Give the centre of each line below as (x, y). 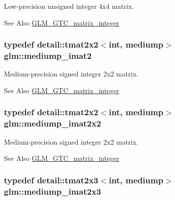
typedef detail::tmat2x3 (51, 180)
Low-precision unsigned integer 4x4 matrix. (69, 6)
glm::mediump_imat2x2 (53, 123)
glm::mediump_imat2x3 (53, 191)
